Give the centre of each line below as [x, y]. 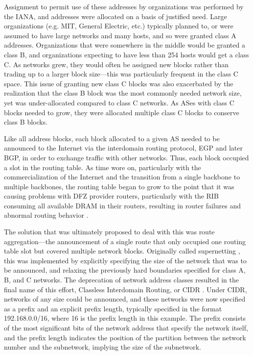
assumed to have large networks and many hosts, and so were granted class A [120, 35]
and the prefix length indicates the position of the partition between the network [125, 337]
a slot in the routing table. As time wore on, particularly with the [103, 167]
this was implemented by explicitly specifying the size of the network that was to [125, 260]
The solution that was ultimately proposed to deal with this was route [109, 232]
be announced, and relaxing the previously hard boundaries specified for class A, [125, 270]
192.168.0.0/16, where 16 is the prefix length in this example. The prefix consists [125, 318]
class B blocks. [26, 122]
